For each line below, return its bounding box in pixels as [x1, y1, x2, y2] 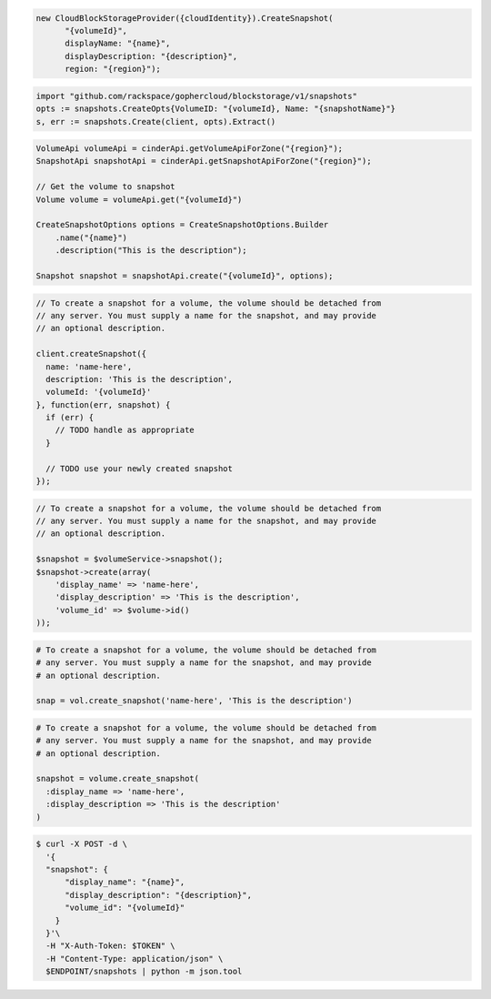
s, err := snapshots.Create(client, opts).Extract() [35, 116, 276, 126]
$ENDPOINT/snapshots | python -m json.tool [45, 966, 243, 977]
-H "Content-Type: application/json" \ [45, 954, 224, 964]
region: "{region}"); [65, 64, 161, 75]
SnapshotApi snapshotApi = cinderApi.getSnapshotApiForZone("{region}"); [35, 156, 372, 166]
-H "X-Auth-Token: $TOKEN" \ [45, 941, 176, 951]
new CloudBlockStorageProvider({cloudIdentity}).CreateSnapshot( [35, 13, 334, 23]
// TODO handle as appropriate [55, 425, 195, 436]
